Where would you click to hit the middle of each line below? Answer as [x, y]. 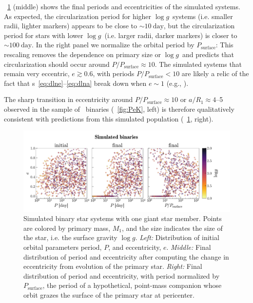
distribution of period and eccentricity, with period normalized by [122, 275]
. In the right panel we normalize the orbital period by [113, 45]
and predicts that [208, 54]
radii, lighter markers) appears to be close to [71, 26]
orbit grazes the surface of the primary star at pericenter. [109, 294]
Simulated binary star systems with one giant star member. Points [123, 218]
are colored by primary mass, [67, 228]
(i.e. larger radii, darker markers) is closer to [171, 35]
